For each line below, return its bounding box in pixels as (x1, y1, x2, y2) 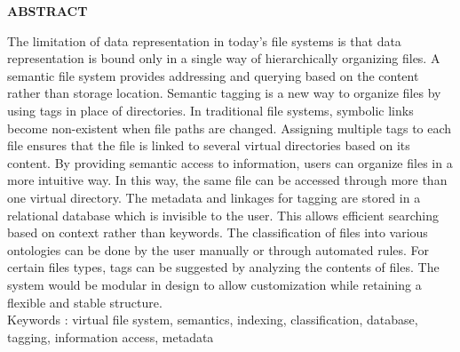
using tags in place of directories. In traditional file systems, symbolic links (7, 100, 414, 119)
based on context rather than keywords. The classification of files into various (7, 223, 428, 242)
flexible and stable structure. (7, 292, 163, 311)
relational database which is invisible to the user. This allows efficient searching (7, 205, 439, 224)
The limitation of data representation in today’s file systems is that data (7, 31, 401, 50)
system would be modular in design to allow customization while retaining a (7, 275, 422, 293)
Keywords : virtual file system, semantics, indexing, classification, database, (7, 310, 418, 329)
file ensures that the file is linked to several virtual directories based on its (7, 136, 410, 155)
